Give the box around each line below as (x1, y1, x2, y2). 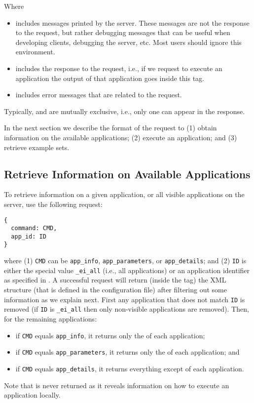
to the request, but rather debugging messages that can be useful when (15, 27, 230, 38)
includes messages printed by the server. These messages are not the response (15, 17, 250, 28)
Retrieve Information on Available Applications (4, 166, 251, 181)
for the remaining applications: (4, 313, 97, 323)
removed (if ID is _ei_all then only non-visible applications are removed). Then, (4, 304, 249, 314)
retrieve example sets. (4, 142, 70, 152)
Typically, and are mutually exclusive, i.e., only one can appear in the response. (4, 106, 245, 116)
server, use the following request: (4, 199, 103, 209)
